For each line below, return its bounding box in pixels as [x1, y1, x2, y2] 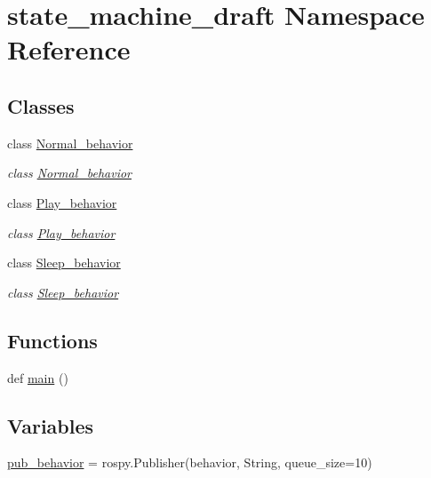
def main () [7, 368, 68, 386]
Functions [7, 326, 98, 354]
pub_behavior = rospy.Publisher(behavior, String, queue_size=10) [7, 453, 372, 472]
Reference [7, 31, 131, 68]
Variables [7, 411, 94, 439]
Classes [7, 92, 75, 119]
